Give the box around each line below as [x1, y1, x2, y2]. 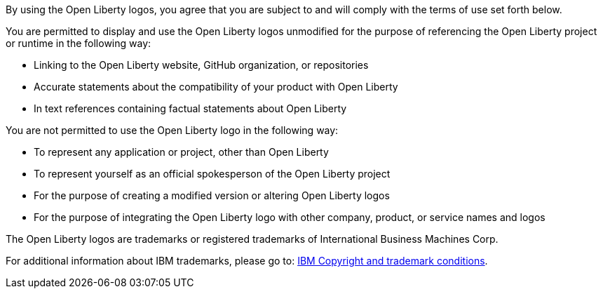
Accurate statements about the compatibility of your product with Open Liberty [34, 81, 398, 93]
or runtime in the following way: [6, 37, 151, 49]
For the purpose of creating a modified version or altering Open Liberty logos [34, 189, 390, 201]
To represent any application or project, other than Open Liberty [34, 146, 329, 158]
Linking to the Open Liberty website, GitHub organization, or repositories [34, 59, 369, 71]
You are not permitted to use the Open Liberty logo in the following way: [6, 124, 339, 136]
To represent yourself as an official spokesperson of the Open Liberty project [34, 168, 391, 180]
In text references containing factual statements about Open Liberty [34, 102, 347, 114]
